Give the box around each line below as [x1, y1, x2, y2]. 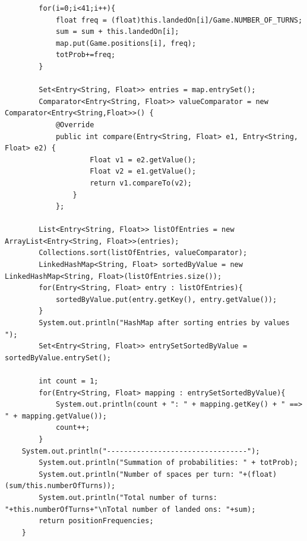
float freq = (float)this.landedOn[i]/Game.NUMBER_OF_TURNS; [55, 15, 303, 24]
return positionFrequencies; [39, 517, 154, 526]
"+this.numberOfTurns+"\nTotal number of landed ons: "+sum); [5, 505, 256, 514]
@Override [55, 120, 94, 129]
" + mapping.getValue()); [5, 411, 107, 420]
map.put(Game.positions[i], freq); [55, 39, 197, 48]
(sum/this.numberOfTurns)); [5, 482, 116, 490]
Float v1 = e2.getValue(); [90, 155, 197, 164]
